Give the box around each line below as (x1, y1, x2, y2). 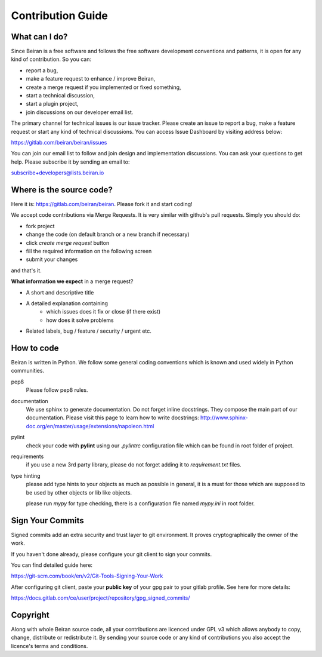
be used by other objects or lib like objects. (26, 489, 132, 496)
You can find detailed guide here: (11, 561, 92, 569)
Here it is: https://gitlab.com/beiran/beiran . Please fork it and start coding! (11, 201, 193, 208)
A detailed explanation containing (26, 299, 109, 307)
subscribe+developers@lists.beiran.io (11, 169, 104, 176)
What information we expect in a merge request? (11, 278, 134, 285)
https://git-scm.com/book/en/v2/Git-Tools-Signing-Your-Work (11, 572, 163, 579)
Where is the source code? (11, 185, 113, 195)
